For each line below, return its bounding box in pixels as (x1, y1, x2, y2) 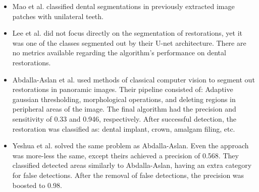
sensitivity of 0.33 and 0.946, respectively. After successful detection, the (12, 113, 236, 124)
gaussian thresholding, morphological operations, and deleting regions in (12, 93, 236, 104)
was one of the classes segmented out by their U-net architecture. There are (12, 37, 246, 48)
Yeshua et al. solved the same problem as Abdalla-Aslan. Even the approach (12, 140, 249, 151)
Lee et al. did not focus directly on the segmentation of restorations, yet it (12, 28, 243, 38)
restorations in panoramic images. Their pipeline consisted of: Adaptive (12, 84, 233, 94)
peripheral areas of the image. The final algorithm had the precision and (12, 104, 236, 114)
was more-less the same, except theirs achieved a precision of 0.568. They (12, 150, 239, 160)
